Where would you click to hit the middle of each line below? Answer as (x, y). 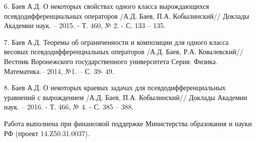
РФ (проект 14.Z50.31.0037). (47, 133)
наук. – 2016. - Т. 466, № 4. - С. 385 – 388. (69, 107)
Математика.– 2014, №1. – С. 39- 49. (59, 71)
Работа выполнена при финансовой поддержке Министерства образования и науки (128, 123)
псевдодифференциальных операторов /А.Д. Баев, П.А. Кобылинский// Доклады (127, 16)
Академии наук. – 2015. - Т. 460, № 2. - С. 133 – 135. (85, 25)
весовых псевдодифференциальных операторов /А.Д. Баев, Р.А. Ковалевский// (124, 52)
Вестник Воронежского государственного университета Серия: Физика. (111, 61)
